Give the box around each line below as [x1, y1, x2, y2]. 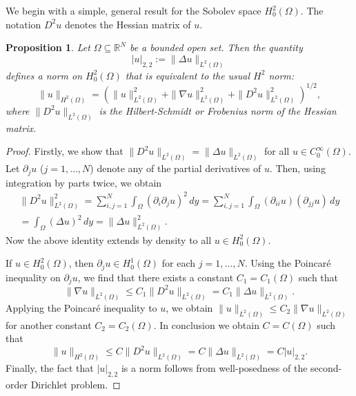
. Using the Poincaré [244, 256, 331, 270]
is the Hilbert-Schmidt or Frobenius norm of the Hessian [99, 103, 337, 117]
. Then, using [269, 161, 326, 176]
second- [310, 361, 342, 375]
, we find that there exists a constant [77, 270, 234, 284]
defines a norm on [6, 68, 83, 82]
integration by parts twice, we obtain [6, 175, 162, 189]
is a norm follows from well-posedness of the [121, 361, 308, 375]
